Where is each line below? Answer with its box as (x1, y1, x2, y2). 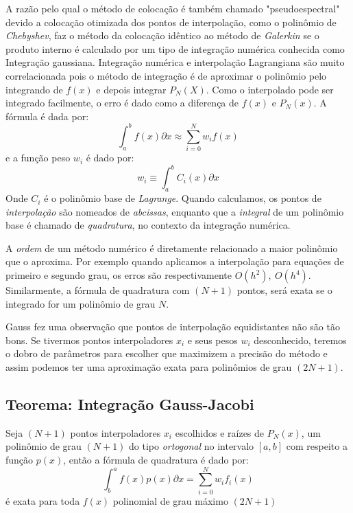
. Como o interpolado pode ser (206, 82, 334, 96)
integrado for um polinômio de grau (5, 296, 156, 310)
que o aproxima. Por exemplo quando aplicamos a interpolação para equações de (5, 254, 344, 269)
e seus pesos (187, 332, 238, 347)
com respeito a (286, 439, 348, 453)
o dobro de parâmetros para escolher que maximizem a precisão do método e (5, 346, 328, 361)
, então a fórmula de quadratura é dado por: (63, 452, 249, 466)
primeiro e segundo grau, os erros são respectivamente (5, 268, 232, 282)
